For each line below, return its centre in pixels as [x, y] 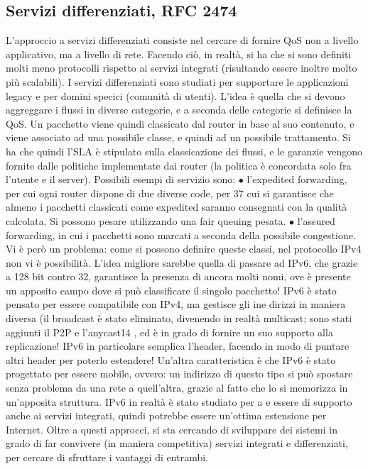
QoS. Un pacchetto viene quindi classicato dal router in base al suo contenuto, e [180, 123]
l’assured [316, 220]
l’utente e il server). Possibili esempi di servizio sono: [121, 179]
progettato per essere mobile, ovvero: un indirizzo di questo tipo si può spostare [179, 374]
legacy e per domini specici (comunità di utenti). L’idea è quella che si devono [175, 95]
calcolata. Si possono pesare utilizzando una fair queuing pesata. [146, 220]
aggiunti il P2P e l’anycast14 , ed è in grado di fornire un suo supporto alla [169, 332]
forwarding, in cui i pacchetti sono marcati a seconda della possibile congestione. [181, 235]
